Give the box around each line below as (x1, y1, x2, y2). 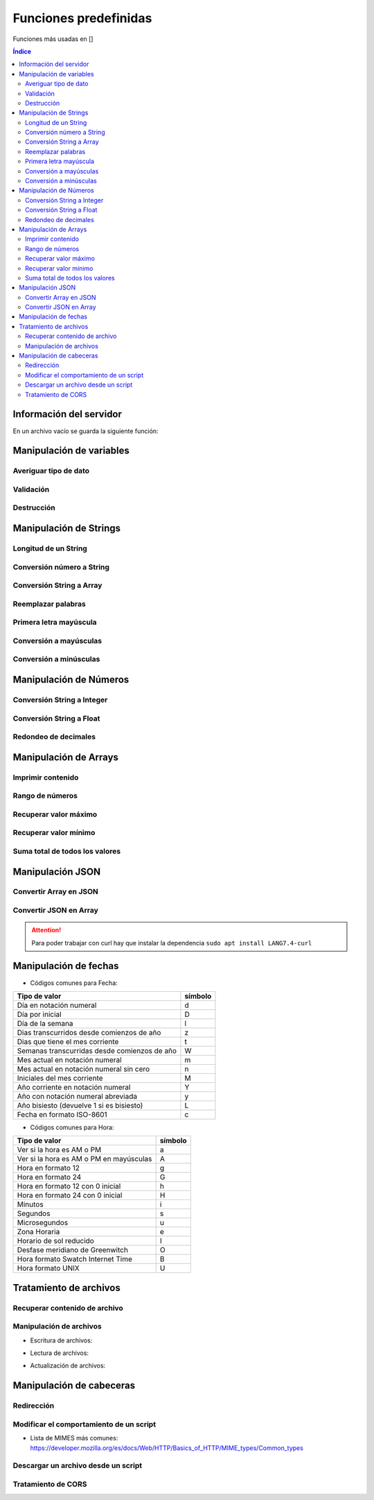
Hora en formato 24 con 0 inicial (17, 1190, 123, 1200)
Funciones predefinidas (12, 10, 152, 26)
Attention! (31, 926, 62, 934)
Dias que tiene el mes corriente (17, 1036, 119, 1046)
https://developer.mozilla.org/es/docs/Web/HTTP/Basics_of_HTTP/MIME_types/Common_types (30, 1444, 304, 1452)
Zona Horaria (17, 1227, 60, 1237)
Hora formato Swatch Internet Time (17, 1254, 133, 1264)
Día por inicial (17, 1009, 62, 1019)
